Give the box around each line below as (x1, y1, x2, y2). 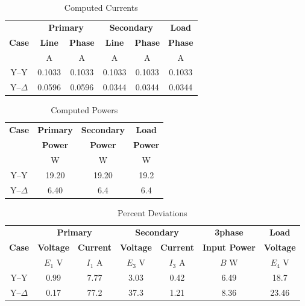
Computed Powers (51, 104, 118, 116)
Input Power (202, 241, 256, 254)
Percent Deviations (118, 206, 187, 219)
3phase (215, 226, 244, 239)
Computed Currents (64, 1, 138, 13)
